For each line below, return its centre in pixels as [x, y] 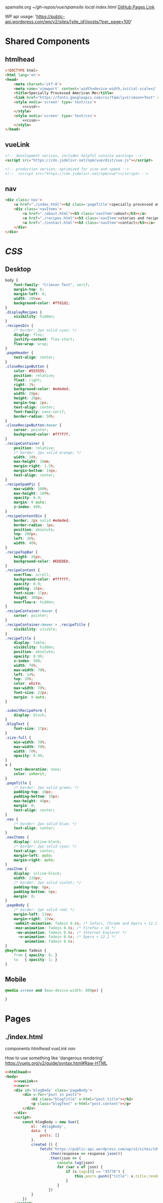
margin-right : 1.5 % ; [34, 466]
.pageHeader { [19, 353]
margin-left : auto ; [33, 855]
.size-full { [18, 738]
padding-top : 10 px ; [33, 792]
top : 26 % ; [24, 679]
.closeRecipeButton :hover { [33, 425]
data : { [39, 1131]
